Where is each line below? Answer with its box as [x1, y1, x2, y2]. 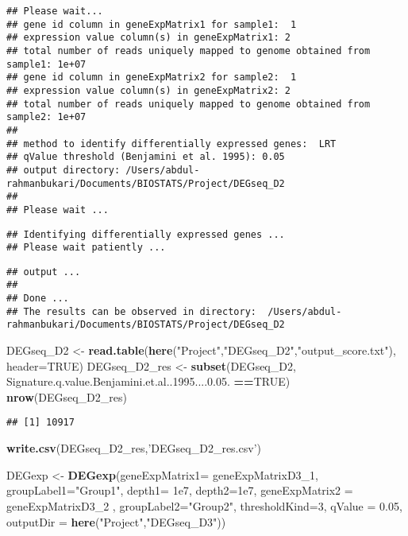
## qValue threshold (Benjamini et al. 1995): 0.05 [6, 151, 285, 163]
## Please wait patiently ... [6, 242, 166, 254]
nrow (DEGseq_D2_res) [6, 388, 127, 405]
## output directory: [6, 164, 121, 176]
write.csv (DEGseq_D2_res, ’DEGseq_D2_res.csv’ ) [6, 440, 261, 456]
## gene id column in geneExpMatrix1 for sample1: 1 [6, 18, 297, 30]
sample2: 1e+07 [6, 111, 87, 123]
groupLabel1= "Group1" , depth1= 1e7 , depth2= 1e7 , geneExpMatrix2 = [6, 482, 353, 499]
